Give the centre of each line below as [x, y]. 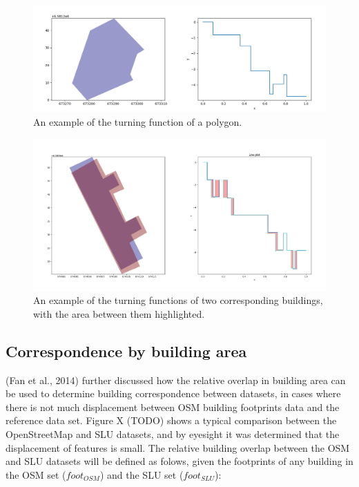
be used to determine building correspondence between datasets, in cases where [173, 393]
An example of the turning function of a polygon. [138, 122]
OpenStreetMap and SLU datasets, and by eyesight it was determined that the [173, 434]
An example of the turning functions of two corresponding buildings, [178, 300]
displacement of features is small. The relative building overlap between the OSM [178, 447]
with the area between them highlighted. [119, 313]
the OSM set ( [36, 474]
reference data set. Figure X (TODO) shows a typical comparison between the [171, 420]
